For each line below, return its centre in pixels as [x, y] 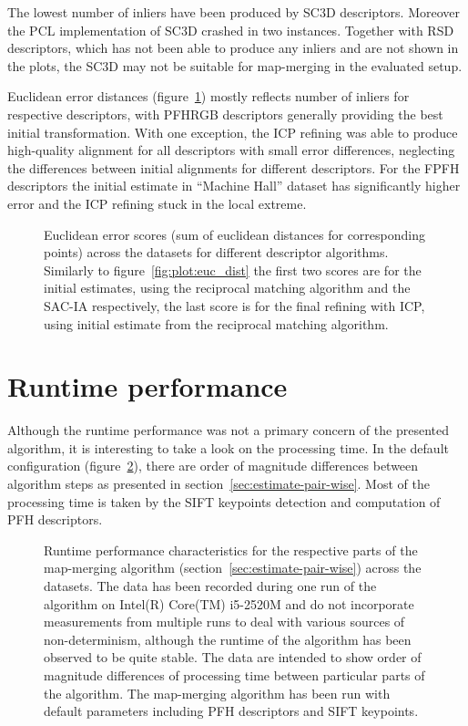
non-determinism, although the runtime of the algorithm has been [228, 639]
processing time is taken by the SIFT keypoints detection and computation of [224, 501]
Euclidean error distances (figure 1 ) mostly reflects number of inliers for [209, 96]
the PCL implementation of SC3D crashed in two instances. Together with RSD [231, 30]
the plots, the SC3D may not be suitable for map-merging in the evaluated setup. [235, 65]
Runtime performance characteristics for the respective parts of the [231, 550]
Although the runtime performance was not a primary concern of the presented [228, 430]
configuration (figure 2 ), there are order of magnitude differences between [213, 466]
